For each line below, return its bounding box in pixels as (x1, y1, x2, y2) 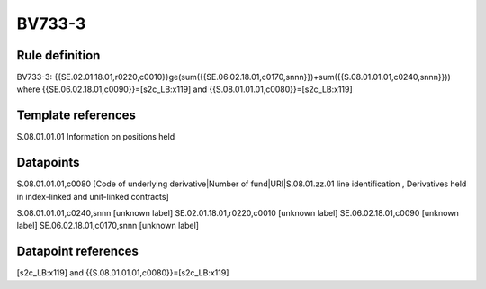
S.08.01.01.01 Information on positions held (16, 131, 175, 142)
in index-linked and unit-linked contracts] (16, 191, 170, 202)
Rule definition (16, 48, 101, 63)
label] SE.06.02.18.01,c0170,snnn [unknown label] (16, 221, 200, 231)
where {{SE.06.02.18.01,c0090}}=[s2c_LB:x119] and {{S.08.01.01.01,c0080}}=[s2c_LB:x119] (16, 84, 353, 95)
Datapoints (16, 155, 80, 170)
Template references (16, 108, 137, 123)
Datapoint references (16, 244, 139, 259)
